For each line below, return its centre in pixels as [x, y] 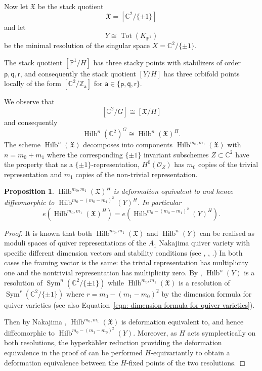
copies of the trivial [228, 164]
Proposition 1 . [29, 191]
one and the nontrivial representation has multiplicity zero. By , [103, 272]
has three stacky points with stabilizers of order [167, 62]
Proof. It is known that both [48, 233]
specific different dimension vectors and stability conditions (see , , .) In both [123, 252]
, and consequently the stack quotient [78, 73]
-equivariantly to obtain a [190, 352]
